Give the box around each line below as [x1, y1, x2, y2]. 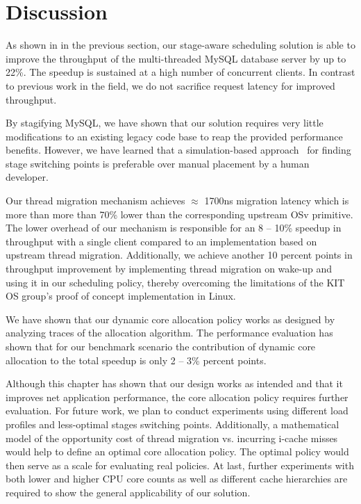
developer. [6, 170, 49, 184]
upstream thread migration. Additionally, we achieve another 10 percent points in [6, 247, 353, 262]
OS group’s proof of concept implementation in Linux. [6, 288, 236, 303]
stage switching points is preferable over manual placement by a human [6, 156, 310, 170]
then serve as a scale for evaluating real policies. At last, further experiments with [6, 457, 354, 472]
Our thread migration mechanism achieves [6, 193, 185, 208]
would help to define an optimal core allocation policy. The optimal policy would [6, 444, 349, 459]
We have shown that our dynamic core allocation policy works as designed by [6, 311, 335, 326]
